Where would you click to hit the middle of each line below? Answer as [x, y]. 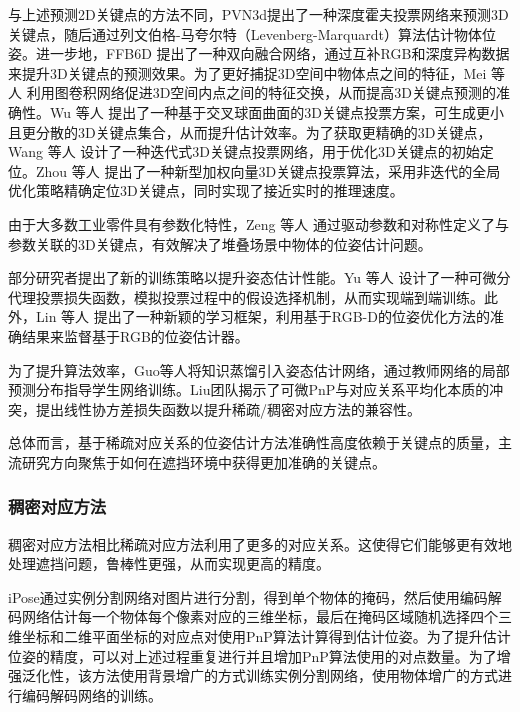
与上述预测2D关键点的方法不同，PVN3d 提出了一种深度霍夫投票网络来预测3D [258, 14]
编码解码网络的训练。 [91, 694]
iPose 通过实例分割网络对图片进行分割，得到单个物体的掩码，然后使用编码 [248, 596]
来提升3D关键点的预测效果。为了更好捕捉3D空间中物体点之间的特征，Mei [247, 72]
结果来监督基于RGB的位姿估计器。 [135, 335]
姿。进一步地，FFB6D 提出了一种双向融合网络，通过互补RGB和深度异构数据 [259, 53]
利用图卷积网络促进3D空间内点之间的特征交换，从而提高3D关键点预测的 [261, 92]
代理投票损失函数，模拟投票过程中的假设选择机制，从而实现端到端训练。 [246, 296]
